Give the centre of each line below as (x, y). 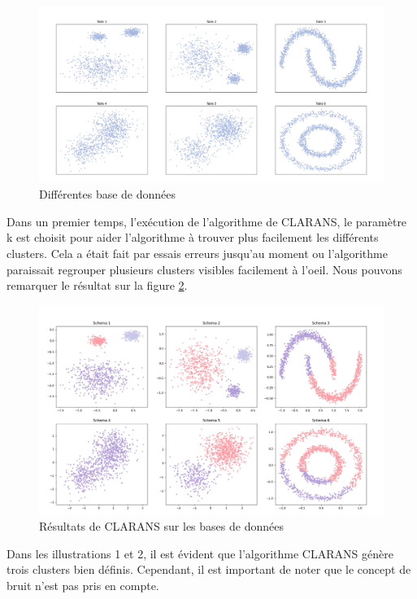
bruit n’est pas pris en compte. (83, 586)
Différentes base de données (108, 194)
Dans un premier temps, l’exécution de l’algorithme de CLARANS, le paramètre (207, 221)
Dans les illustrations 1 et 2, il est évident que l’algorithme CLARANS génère (200, 553)
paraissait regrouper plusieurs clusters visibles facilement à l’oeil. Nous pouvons (204, 269)
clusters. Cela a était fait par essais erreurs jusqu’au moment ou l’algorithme (197, 253)
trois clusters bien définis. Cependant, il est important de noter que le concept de (209, 569)
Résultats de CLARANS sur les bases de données (161, 526)
